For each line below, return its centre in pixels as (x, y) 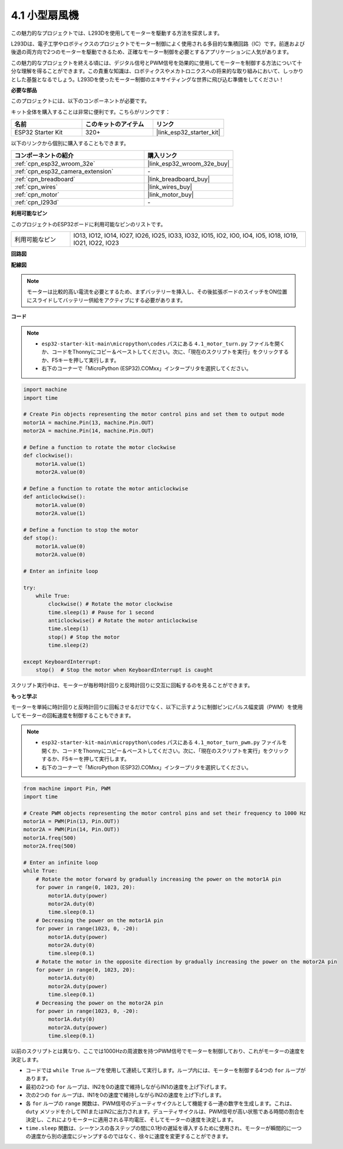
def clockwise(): (48, 456)
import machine (45, 390)
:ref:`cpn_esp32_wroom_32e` (55, 164)
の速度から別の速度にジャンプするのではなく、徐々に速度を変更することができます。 (128, 1136)
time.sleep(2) (68, 645)
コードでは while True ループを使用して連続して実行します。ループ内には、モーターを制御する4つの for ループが (166, 1070)
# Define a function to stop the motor (81, 530)
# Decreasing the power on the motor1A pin (99, 920)
